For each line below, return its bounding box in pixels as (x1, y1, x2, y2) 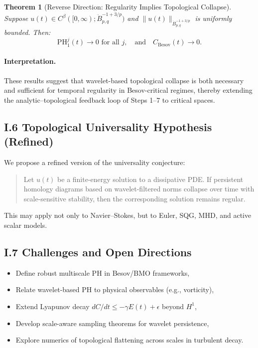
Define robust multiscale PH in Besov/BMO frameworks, (15, 267, 190, 278)
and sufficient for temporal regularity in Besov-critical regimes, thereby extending (4, 85, 253, 95)
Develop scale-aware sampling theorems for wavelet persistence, (15, 318, 209, 328)
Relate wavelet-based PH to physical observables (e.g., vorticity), (15, 284, 214, 295)
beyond (162, 301, 184, 311)
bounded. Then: (4, 27, 51, 37)
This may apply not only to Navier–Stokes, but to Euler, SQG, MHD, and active (4, 210, 252, 220)
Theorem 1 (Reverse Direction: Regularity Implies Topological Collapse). (4, 1, 232, 11)
